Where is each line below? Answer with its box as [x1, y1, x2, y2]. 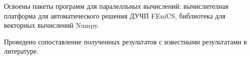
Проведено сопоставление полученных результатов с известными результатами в [4, 36, 247, 46]
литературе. [4, 46, 39, 56]
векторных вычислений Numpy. [4, 20, 100, 30]
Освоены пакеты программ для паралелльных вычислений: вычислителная [4, 1, 229, 11]
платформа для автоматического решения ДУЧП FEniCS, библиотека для [4, 10, 226, 20]
